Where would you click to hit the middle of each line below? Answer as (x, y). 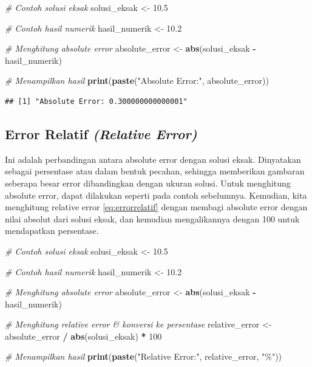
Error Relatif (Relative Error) (101, 133)
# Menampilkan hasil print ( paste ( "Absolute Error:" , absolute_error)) (137, 81)
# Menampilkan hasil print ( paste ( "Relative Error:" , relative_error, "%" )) (144, 356)
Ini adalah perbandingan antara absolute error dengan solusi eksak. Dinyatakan (153, 159)
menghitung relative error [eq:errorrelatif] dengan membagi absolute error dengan (156, 207)
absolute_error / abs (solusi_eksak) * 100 (83, 336)
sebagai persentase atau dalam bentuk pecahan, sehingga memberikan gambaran (155, 171)
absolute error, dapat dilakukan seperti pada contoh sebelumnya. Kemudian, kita (156, 195)
